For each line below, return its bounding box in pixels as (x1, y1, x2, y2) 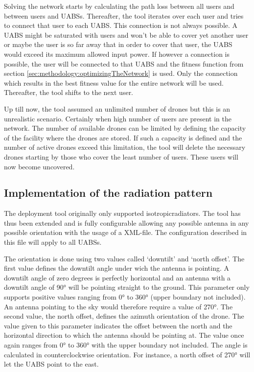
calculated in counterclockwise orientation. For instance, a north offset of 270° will (4, 349, 251, 359)
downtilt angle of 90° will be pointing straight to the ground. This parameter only (4, 282, 250, 292)
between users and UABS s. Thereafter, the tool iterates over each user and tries (4, 10, 244, 21)
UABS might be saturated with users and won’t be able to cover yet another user (4, 29, 249, 40)
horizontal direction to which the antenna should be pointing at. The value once (4, 330, 244, 340)
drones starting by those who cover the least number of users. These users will (4, 151, 238, 162)
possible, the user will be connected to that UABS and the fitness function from (4, 58, 244, 69)
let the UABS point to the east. (4, 359, 99, 369)
